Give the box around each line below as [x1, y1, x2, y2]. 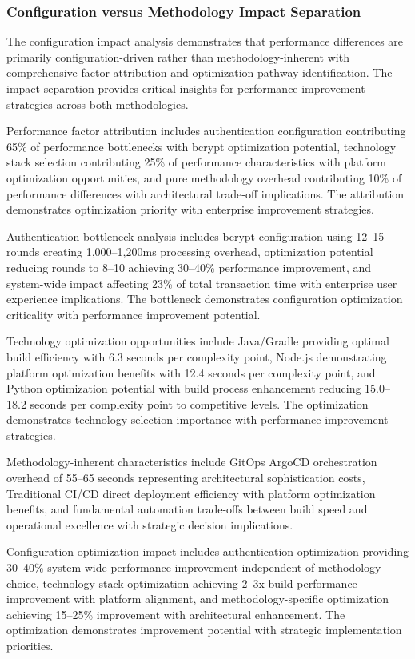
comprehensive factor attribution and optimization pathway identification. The [6, 64, 393, 81]
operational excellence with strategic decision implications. [6, 516, 293, 533]
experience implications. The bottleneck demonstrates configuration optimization [6, 290, 403, 307]
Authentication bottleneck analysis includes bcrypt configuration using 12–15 [6, 227, 385, 244]
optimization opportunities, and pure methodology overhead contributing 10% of [6, 169, 402, 186]
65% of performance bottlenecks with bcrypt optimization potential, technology [6, 138, 397, 154]
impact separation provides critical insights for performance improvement [6, 80, 365, 96]
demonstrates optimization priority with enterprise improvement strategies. [6, 201, 374, 218]
